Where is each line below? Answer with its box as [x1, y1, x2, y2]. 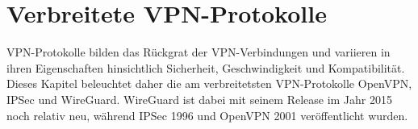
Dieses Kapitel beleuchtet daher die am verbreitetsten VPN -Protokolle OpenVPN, [6, 75, 412, 92]
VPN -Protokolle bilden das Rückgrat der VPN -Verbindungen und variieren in [6, 44, 391, 60]
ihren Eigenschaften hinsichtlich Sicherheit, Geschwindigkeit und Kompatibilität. [6, 59, 405, 76]
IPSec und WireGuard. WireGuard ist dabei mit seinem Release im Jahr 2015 [6, 90, 392, 107]
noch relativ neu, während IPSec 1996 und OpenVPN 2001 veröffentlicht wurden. [6, 106, 408, 123]
